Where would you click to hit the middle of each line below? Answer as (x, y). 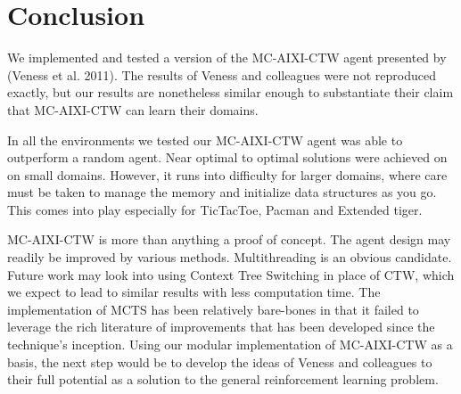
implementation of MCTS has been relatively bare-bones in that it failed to (213, 309)
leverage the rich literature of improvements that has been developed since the (221, 327)
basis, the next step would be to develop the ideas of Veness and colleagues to (220, 361)
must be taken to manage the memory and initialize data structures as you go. (222, 192)
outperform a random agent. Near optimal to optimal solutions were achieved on (227, 157)
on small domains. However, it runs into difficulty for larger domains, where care (227, 174)
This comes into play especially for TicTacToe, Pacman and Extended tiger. (215, 209)
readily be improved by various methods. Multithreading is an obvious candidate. (230, 257)
